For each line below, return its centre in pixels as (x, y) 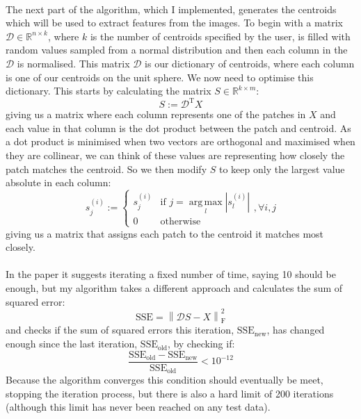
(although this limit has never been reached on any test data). (138, 407)
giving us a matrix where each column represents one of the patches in (156, 114)
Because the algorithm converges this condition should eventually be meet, (165, 380)
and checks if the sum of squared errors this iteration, (120, 330)
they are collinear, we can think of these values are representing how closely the (175, 155)
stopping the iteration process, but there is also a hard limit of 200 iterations (170, 393)
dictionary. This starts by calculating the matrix (109, 91)
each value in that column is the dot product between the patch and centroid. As (178, 128)
